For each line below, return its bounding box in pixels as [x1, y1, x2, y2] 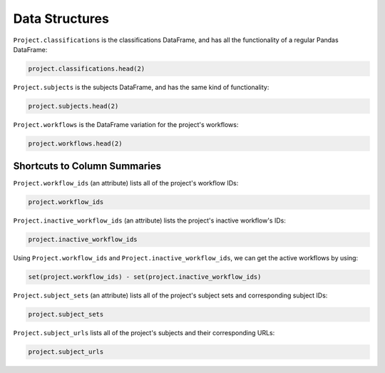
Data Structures [13, 11, 110, 26]
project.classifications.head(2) [28, 64, 145, 73]
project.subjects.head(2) [28, 102, 119, 110]
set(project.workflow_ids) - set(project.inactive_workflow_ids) [28, 273, 262, 281]
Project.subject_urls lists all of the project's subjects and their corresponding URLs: [13, 329, 275, 337]
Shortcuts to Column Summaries [13, 160, 162, 173]
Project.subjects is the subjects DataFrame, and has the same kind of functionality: [13, 83, 269, 91]
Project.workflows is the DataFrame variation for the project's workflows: [13, 120, 239, 128]
